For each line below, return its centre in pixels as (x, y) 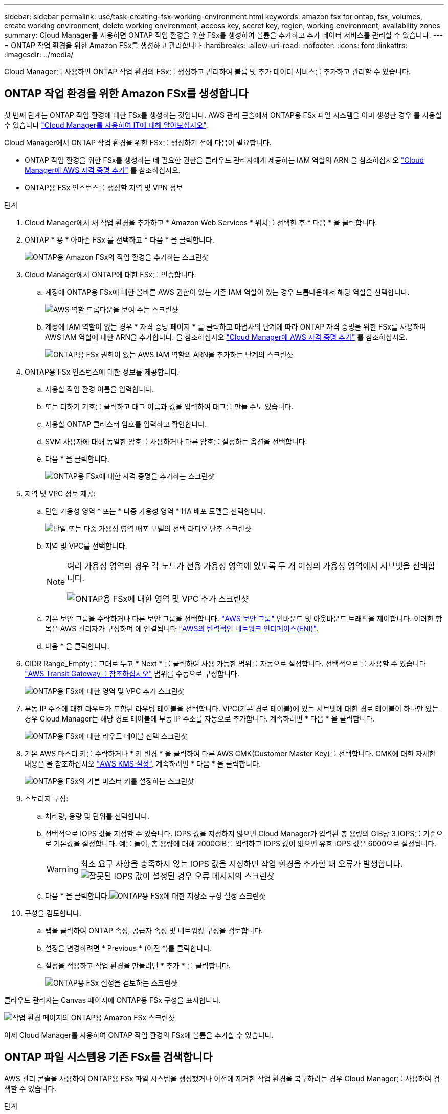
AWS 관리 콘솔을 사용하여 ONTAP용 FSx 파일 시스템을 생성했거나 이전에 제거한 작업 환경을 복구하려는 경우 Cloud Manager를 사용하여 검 (222, 1078)
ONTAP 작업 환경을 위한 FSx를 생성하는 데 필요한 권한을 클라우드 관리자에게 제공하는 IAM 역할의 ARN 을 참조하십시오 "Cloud (225, 160)
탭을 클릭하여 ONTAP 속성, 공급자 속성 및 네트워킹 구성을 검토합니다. (154, 930)
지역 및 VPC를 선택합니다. (86, 545)
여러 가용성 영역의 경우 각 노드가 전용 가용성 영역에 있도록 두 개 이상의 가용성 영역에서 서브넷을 (239, 566)
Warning (63, 869)
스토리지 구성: (47, 798)
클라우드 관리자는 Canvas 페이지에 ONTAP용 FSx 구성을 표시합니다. (113, 1000)
